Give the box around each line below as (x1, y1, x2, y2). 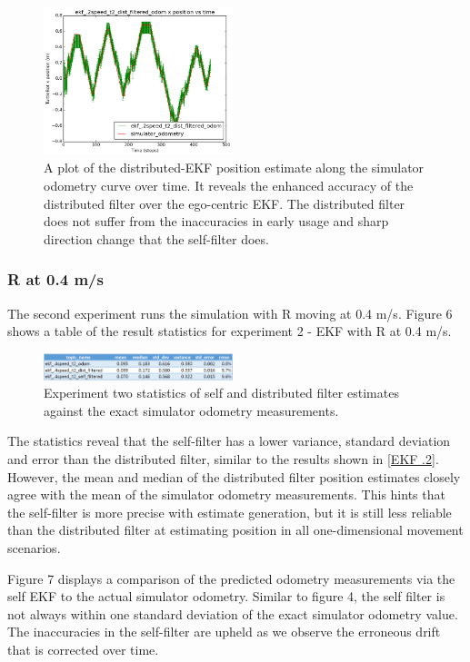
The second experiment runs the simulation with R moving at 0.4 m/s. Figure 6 (7, 303, 453, 322)
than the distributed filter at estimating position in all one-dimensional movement (7, 520, 464, 539)
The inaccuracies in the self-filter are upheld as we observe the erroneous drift (7, 622, 441, 641)
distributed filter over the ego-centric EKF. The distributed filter (44, 193, 405, 212)
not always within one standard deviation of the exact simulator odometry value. (7, 604, 458, 623)
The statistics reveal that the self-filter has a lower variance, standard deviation (7, 431, 451, 450)
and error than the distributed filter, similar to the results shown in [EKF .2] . (7, 449, 439, 468)
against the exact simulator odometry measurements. (44, 400, 339, 420)
